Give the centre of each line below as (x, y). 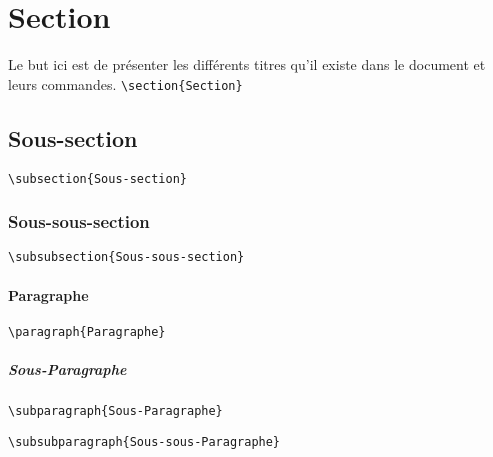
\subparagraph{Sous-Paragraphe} (115, 411)
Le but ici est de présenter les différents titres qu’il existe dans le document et (247, 64)
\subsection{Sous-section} (97, 178)
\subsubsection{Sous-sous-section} (126, 257)
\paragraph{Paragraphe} (87, 331)
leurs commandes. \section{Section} (125, 83)
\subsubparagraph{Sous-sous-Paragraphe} (144, 441)
